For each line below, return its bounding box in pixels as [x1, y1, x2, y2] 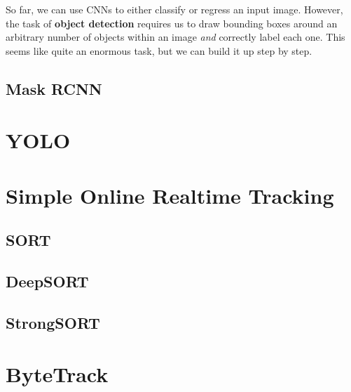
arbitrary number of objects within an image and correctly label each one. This [6, 30, 345, 44]
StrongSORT [6, 311, 100, 333]
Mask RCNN [6, 77, 102, 99]
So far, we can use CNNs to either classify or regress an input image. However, [6, 2, 343, 16]
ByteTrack [6, 360, 109, 388]
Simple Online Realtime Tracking [6, 181, 334, 209]
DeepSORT [6, 270, 89, 292]
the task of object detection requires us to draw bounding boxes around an [6, 15, 338, 30]
